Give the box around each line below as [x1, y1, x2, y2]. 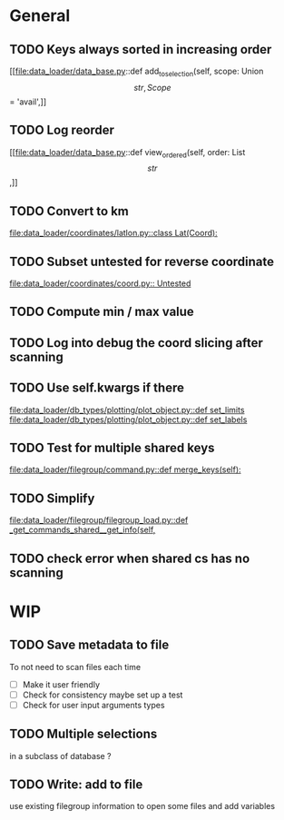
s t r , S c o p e [133, 82, 171, 93]
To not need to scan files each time [9, 661, 142, 672]
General [9, 5, 71, 26]
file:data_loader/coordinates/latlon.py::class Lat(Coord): [9, 228, 218, 239]
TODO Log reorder [9, 123, 115, 138]
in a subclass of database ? [9, 750, 112, 761]
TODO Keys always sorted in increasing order [9, 42, 272, 57]
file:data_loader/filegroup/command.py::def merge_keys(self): [9, 464, 242, 475]
